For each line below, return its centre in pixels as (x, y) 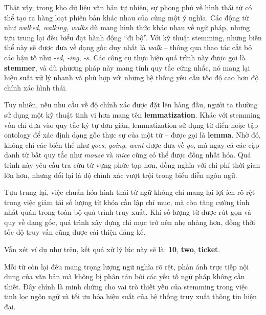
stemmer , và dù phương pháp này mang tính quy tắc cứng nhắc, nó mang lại (127, 67)
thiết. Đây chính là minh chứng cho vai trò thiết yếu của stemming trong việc (126, 286)
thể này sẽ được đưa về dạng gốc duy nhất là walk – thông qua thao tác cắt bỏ (128, 47)
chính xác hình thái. (36, 87)
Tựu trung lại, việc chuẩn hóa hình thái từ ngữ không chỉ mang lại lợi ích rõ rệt (130, 192)
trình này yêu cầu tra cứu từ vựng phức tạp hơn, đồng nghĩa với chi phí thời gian (132, 164)
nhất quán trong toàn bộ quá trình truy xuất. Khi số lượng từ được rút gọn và (128, 212)
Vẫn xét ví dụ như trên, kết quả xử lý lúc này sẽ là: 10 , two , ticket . (112, 249)
